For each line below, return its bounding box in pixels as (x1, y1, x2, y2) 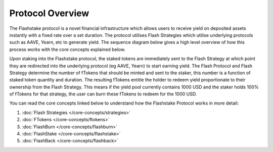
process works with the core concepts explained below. (9, 46, 126, 53)
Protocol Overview (9, 8, 89, 19)
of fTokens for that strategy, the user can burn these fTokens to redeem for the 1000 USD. (9, 91, 197, 97)
